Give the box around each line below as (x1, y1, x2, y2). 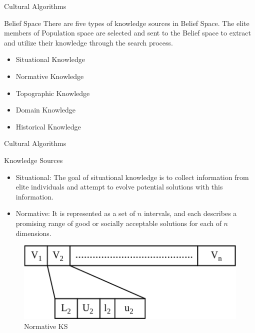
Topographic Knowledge (15, 87, 90, 98)
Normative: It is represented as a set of (15, 208, 135, 218)
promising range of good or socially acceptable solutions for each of (15, 217, 221, 228)
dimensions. (15, 227, 51, 238)
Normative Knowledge (15, 70, 84, 81)
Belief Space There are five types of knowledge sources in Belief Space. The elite (4, 17, 249, 28)
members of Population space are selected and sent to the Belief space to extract (4, 27, 251, 38)
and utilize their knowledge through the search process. (4, 37, 173, 47)
